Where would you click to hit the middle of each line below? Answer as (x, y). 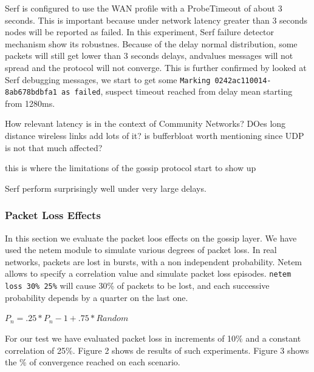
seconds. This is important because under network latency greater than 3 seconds (156, 20)
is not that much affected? (54, 147)
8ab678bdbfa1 (31, 93)
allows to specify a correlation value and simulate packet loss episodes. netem (148, 273)
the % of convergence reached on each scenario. (93, 362)
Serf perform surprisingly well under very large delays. (106, 188)
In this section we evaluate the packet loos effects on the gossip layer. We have (151, 238)
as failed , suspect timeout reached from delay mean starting (177, 91)
